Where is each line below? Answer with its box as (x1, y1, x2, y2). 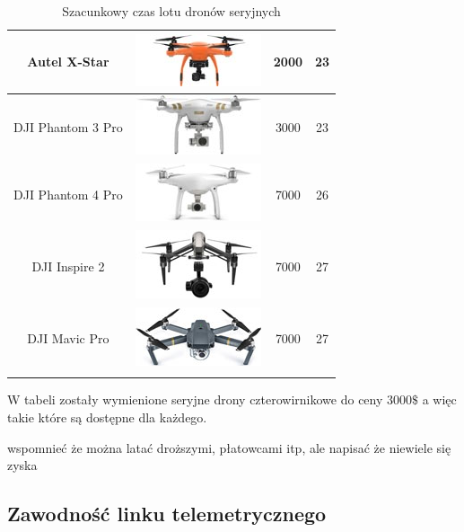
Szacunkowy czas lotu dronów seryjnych (62, 2, 281, 20)
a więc (422, 390, 457, 409)
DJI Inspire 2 (31, 256, 105, 275)
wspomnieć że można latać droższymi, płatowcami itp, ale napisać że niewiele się (7, 438, 451, 457)
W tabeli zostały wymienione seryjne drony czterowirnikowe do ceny (7, 390, 383, 409)
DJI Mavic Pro (27, 328, 109, 347)
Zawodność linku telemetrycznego (7, 500, 327, 528)
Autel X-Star (27, 52, 109, 71)
